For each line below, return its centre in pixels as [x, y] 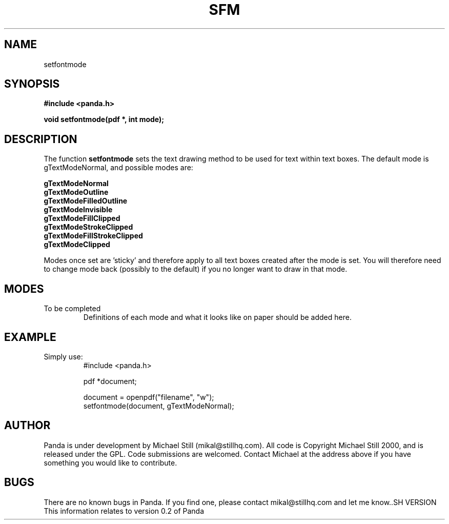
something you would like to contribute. [110, 462]
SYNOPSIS [32, 84]
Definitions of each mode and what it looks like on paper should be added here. [217, 317]
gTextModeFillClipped [82, 218]
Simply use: [63, 356]
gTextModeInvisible [78, 210]
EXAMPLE [30, 337]
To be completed [72, 309]
